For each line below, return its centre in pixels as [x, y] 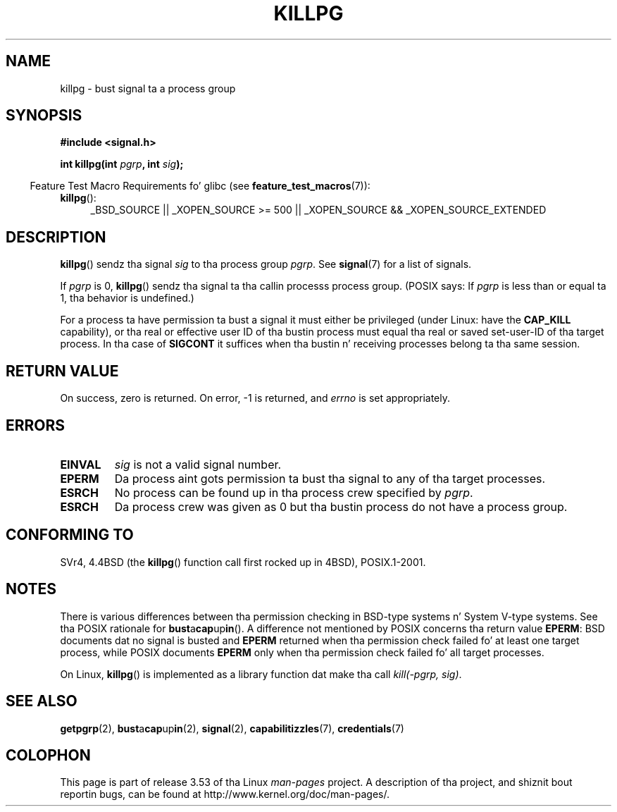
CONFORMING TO [70, 535]
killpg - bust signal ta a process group [148, 88]
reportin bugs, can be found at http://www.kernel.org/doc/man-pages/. [225, 794]
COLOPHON [48, 755]
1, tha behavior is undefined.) [127, 298]
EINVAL [81, 464]
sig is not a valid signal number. [198, 464]
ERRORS [36, 425]
